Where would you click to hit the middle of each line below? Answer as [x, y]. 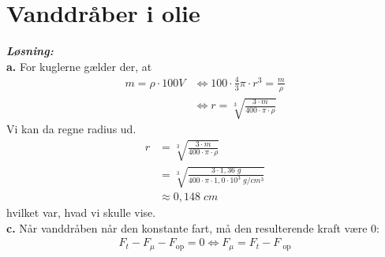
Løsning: [30, 51]
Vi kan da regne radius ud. [71, 129]
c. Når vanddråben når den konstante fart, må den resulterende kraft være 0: [193, 227]
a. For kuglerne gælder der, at [79, 66]
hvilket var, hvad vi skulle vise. [81, 212]
